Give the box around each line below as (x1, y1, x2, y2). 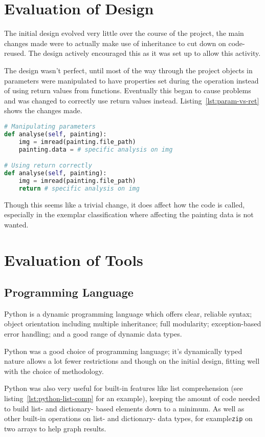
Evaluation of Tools (4, 249, 143, 270)
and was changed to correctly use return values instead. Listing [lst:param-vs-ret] (4, 95, 259, 106)
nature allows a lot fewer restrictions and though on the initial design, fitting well (4, 356, 260, 366)
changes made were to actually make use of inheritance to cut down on (4, 37, 226, 48)
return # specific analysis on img (18, 184, 140, 192)
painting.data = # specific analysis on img (18, 145, 173, 153)
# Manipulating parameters (4, 122, 96, 130)
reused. (4, 48, 26, 58)
